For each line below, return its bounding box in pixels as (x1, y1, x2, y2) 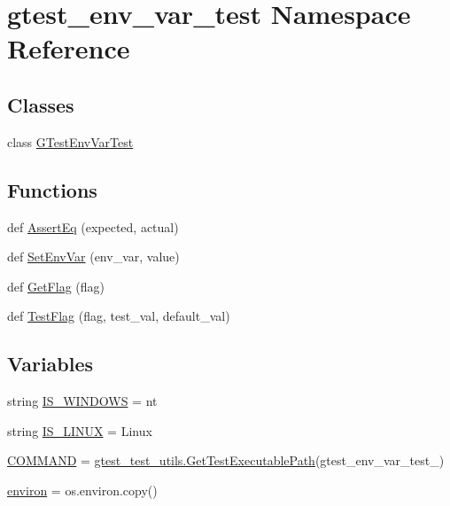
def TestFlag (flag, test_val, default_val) (7, 307, 230, 325)
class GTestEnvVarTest (7, 132, 134, 151)
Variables (7, 350, 94, 378)
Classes (7, 90, 74, 118)
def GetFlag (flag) (7, 276, 105, 295)
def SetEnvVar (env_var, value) (7, 247, 180, 266)
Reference (7, 30, 130, 66)
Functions (7, 175, 97, 203)
